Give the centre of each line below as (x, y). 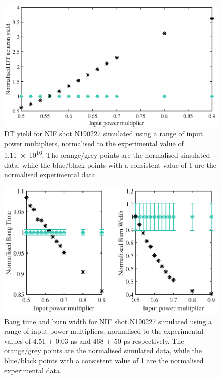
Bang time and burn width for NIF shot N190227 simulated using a (108, 321)
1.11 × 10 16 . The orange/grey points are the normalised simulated (107, 154)
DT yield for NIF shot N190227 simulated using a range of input (104, 133)
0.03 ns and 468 (80, 340)
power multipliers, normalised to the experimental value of (94, 143)
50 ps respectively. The (149, 340)
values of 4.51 (25, 340)
